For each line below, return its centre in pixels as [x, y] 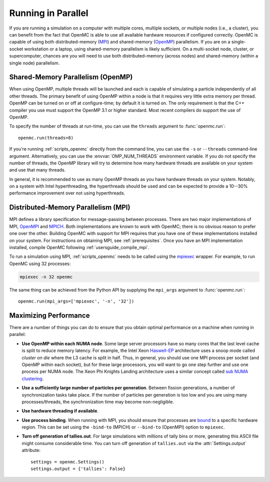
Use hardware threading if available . [60, 411]
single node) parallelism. [34, 63]
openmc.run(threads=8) [46, 138]
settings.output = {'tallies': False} [78, 469]
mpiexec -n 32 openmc [46, 277]
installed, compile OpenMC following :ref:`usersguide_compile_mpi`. [79, 247]
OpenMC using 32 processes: [40, 263]
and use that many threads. [37, 170]
